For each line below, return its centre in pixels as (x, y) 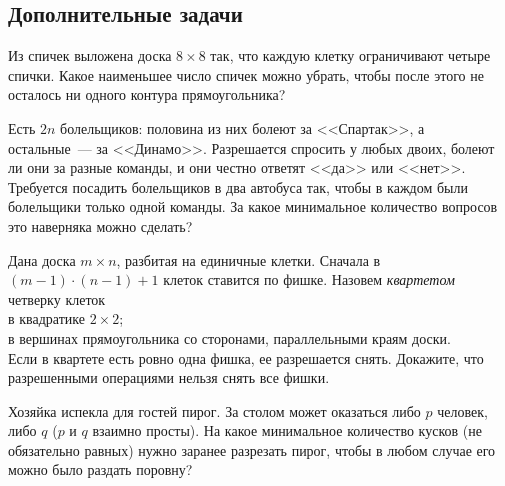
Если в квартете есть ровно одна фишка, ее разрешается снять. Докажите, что (246, 357)
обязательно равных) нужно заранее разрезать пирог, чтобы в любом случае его (252, 449)
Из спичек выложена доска (90, 55)
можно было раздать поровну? (100, 469)
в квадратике (46, 318)
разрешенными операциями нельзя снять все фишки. (169, 377)
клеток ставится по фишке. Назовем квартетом (309, 279)
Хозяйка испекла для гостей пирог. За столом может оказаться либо (214, 410)
